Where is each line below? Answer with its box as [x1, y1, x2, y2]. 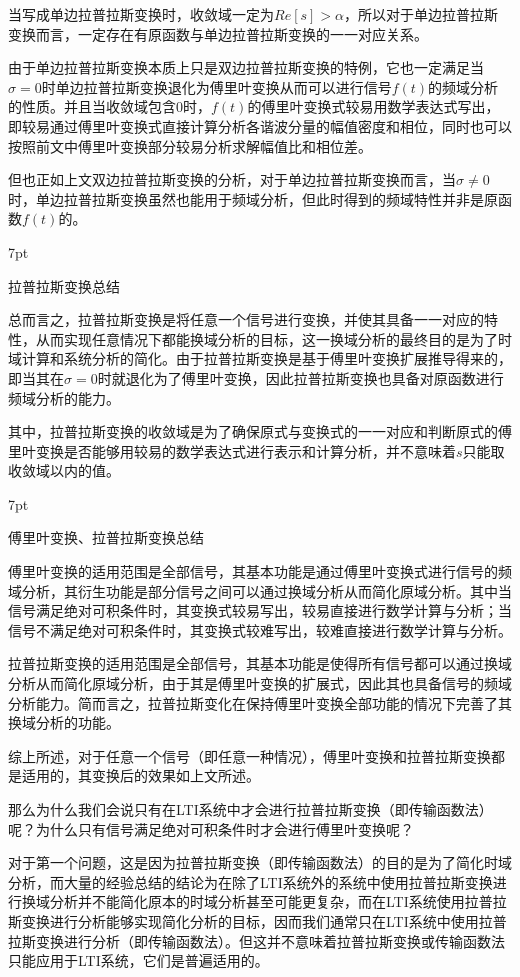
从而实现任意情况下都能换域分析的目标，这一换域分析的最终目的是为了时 [35, 328, 512, 349]
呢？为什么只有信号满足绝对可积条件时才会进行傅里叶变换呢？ [8, 818, 414, 839]
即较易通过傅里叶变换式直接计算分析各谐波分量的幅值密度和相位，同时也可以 [8, 115, 512, 136]
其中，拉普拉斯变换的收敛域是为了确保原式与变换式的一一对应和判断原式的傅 [8, 421, 512, 442]
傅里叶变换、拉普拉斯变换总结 [8, 527, 204, 548]
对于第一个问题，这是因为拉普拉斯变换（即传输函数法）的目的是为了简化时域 [8, 852, 512, 873]
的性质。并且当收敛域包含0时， [8, 96, 211, 117]
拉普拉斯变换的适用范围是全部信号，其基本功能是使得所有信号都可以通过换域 [8, 653, 512, 674]
